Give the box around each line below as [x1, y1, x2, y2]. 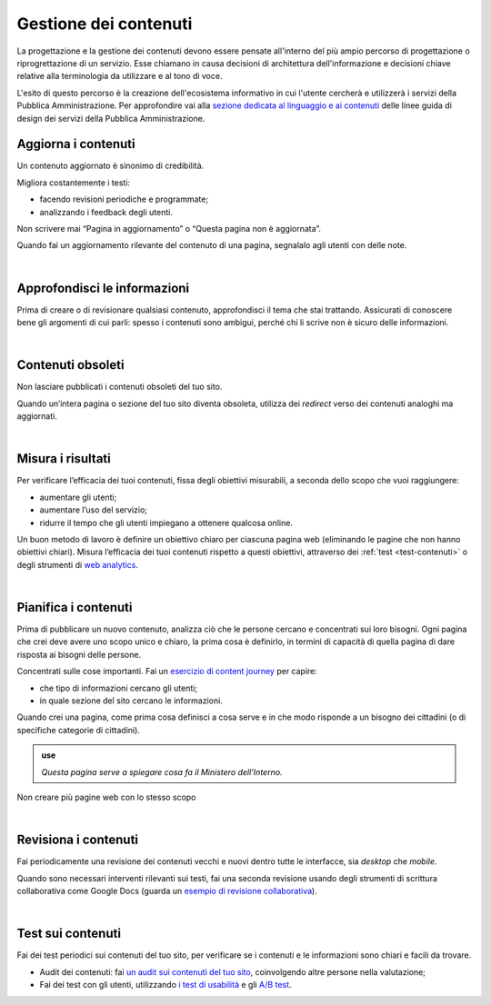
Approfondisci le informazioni [16, 280, 190, 295]
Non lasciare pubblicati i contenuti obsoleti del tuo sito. [16, 382, 223, 393]
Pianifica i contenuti [16, 600, 133, 615]
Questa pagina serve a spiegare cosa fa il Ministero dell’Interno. [41, 766, 283, 777]
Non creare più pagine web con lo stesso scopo [16, 791, 196, 802]
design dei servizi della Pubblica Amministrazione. [16, 113, 205, 124]
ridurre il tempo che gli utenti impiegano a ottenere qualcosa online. [39, 517, 293, 528]
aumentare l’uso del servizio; [39, 504, 148, 515]
